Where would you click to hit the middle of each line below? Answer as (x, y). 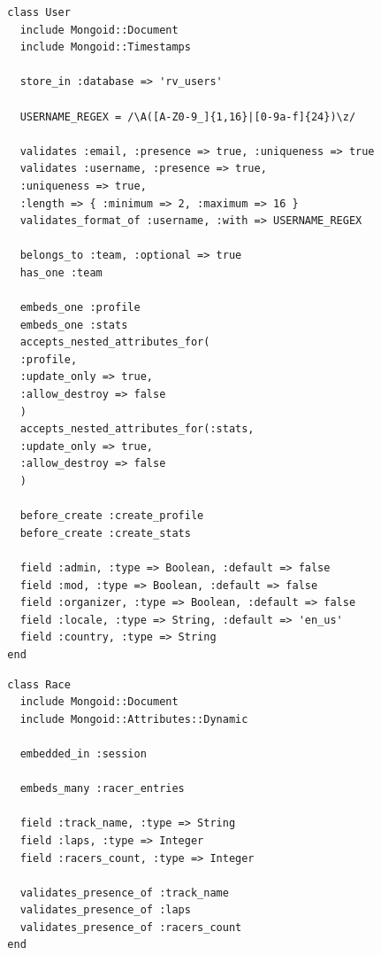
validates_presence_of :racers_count (131, 927)
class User (39, 12)
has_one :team (61, 272)
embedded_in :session (83, 753)
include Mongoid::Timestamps (105, 47)
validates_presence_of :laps (105, 910)
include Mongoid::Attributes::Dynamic (134, 719)
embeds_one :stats (74, 325)
